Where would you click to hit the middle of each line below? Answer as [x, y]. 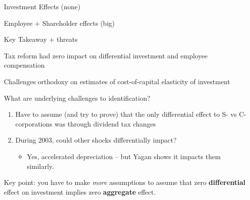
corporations [34, 123]
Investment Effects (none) [42, 6]
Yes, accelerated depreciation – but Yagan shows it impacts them [124, 156]
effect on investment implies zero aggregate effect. [80, 191]
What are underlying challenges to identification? [77, 98]
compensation [24, 65]
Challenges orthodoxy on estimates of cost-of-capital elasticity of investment [117, 81]
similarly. [40, 166]
